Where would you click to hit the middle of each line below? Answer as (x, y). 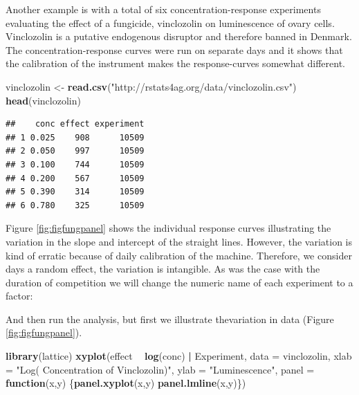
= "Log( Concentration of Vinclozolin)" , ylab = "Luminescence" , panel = (160, 369)
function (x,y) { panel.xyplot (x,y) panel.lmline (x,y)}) (126, 383)
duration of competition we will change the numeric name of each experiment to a (179, 282)
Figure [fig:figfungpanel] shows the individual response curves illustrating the (168, 228)
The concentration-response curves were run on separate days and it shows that (174, 49)
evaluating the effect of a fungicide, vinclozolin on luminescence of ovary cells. (170, 22)
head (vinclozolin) (43, 100)
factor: (19, 296)
